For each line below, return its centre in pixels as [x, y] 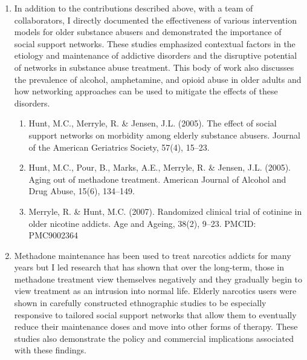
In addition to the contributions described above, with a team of [134, 8]
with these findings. [50, 350]
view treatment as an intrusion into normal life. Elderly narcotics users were [155, 291]
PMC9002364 [53, 235]
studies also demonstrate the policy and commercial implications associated [154, 338]
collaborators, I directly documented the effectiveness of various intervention [155, 20]
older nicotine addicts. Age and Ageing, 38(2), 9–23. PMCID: [142, 223]
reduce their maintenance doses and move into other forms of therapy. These [156, 326]
